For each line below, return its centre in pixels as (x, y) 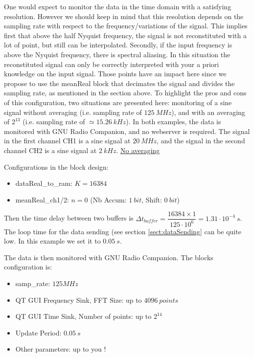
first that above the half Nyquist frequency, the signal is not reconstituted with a (125, 35)
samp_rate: (33, 283)
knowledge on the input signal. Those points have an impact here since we (115, 74)
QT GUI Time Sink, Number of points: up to (83, 316)
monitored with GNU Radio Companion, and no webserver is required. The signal (127, 131)
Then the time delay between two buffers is (69, 218)
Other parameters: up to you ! (61, 349)
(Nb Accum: (108, 199)
